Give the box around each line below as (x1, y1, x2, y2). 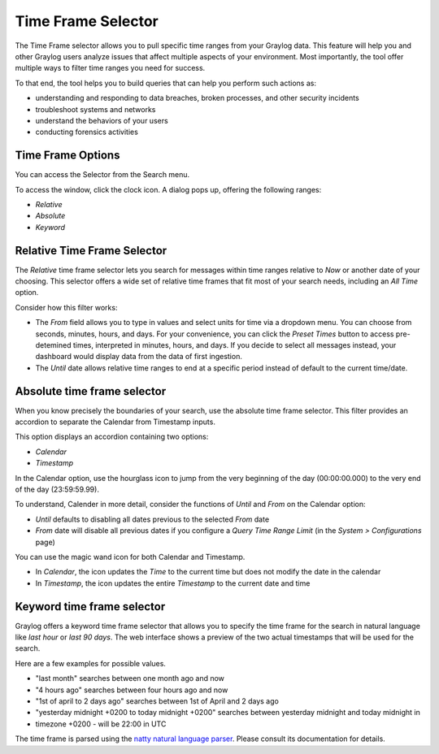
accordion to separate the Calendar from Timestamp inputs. (15, 417, 215, 427)
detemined (35, 340, 72, 349)
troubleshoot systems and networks (35, 104, 156, 114)
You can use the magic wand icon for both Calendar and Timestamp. (15, 552, 246, 561)
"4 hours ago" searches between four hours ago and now (35, 685, 228, 695)
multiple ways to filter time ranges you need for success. (15, 63, 206, 73)
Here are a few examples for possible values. (15, 658, 167, 668)
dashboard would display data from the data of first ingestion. (35, 352, 243, 362)
